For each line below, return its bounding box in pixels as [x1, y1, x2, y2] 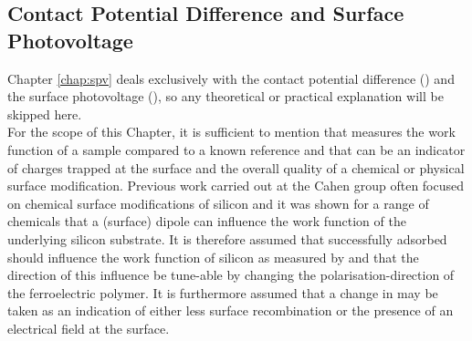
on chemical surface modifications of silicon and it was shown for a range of [7, 193, 429, 212]
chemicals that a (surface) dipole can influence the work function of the [7, 212, 406, 231]
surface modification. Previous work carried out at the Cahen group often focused [7, 176, 465, 195]
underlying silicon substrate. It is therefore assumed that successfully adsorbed [7, 229, 447, 248]
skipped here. [7, 104, 82, 123]
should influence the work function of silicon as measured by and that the [7, 247, 419, 266]
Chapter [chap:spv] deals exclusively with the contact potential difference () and [7, 68, 455, 88]
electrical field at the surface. [7, 318, 170, 337]
